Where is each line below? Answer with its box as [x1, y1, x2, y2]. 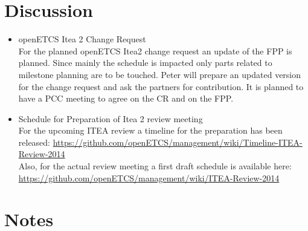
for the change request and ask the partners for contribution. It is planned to [18, 80, 304, 93]
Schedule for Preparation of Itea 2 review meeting [18, 112, 203, 125]
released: [18, 135, 51, 148]
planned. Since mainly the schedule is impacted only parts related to [18, 56, 272, 69]
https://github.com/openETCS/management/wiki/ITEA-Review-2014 [18, 171, 280, 184]
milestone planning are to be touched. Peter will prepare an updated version [18, 68, 301, 80]
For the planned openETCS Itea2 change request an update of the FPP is [18, 44, 292, 57]
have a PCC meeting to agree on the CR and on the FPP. [18, 92, 234, 105]
